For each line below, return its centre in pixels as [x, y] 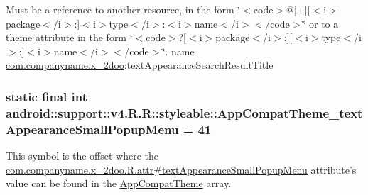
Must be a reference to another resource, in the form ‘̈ [123, 9]
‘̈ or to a [321, 23]
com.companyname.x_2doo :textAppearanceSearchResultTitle [140, 65]
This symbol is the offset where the [82, 156]
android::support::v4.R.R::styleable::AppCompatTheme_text [184, 112]
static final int [47, 96]
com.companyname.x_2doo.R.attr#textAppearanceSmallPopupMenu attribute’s [181, 169]
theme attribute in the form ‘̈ [69, 37]
